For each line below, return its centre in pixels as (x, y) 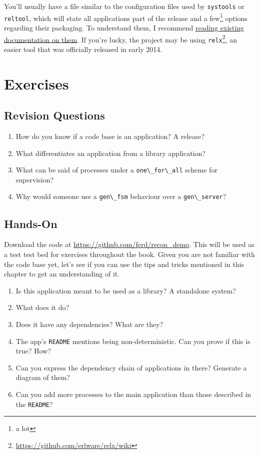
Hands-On (31, 223)
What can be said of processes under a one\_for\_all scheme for (116, 170)
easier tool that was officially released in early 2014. (83, 49)
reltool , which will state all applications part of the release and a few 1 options (126, 17)
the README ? (34, 404)
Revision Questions (54, 115)
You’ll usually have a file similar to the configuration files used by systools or (124, 6)
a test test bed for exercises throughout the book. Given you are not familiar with (129, 254)
